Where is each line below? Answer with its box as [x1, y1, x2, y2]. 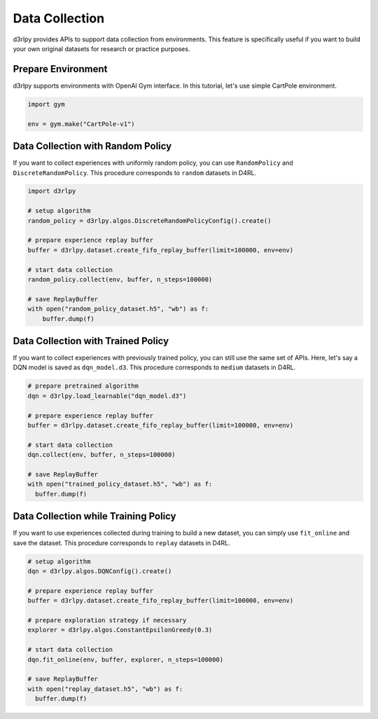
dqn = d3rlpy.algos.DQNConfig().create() [27, 568, 172, 575]
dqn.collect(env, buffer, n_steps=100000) [27, 451, 176, 459]
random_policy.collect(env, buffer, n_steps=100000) [27, 275, 213, 283]
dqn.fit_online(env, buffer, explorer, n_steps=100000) [27, 655, 224, 664]
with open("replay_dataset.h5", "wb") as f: [27, 685, 183, 693]
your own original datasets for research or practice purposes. [13, 44, 190, 53]
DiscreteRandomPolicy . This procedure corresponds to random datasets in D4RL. [13, 168, 257, 177]
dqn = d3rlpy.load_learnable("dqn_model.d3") [27, 392, 187, 399]
